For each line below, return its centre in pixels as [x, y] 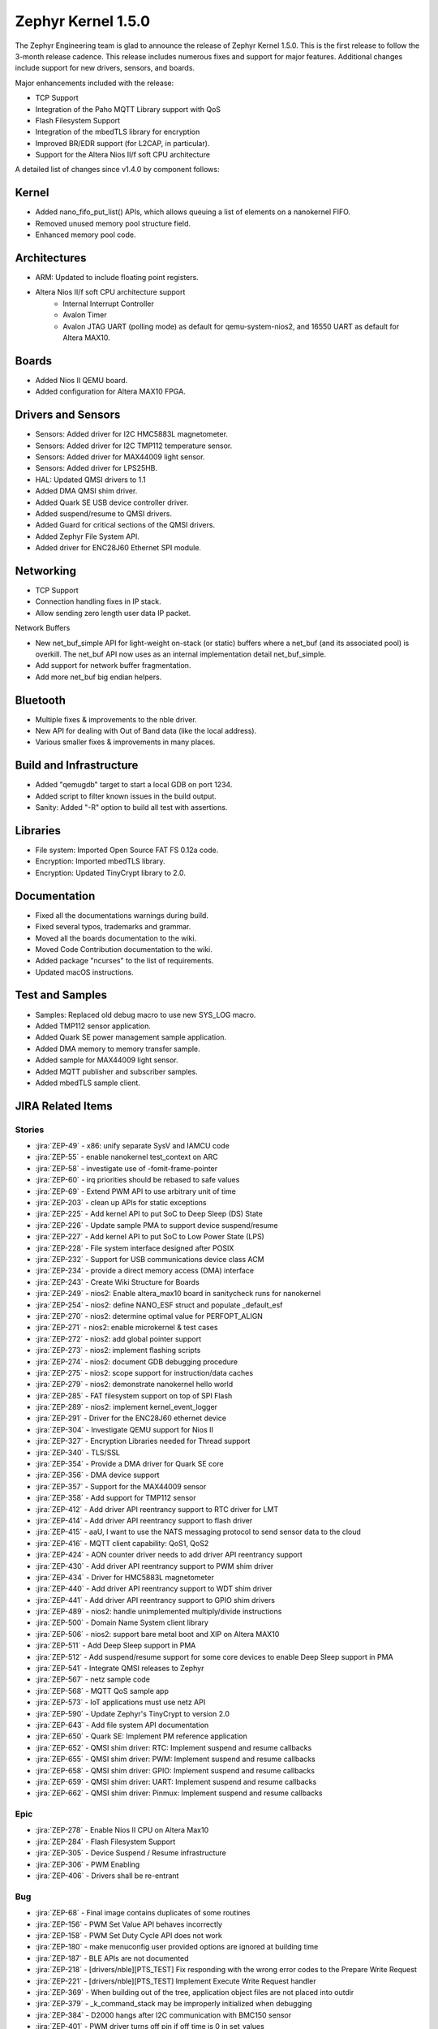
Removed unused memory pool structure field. [113, 223]
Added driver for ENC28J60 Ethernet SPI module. [118, 548]
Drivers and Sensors [68, 415]
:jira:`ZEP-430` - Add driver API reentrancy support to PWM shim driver [155, 1566]
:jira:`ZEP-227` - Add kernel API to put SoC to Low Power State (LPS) [150, 1237]
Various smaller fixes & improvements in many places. [125, 742]
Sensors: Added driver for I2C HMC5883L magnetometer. [132, 434]
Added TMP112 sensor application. [93, 1026]
